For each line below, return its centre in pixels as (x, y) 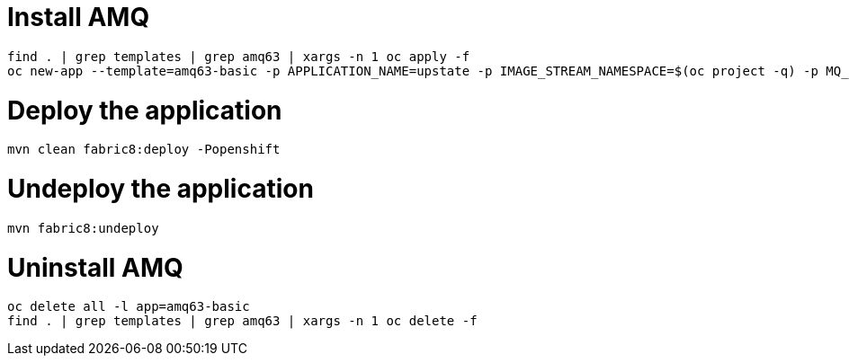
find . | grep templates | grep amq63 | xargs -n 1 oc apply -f (239, 56)
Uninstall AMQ (95, 267)
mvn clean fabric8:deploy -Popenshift (144, 150)
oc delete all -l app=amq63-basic (129, 307)
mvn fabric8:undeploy (83, 228)
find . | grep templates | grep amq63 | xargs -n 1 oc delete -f (242, 321)
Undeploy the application (161, 189)
